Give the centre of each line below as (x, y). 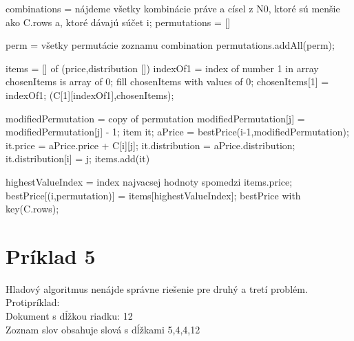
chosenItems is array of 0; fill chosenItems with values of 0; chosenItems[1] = (167, 81)
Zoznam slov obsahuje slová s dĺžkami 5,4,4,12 (103, 329)
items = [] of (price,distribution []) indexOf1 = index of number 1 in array (162, 68)
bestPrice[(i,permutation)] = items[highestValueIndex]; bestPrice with (153, 195)
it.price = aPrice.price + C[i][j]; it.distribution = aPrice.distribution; (150, 145)
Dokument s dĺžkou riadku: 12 (69, 316)
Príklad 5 (51, 255)
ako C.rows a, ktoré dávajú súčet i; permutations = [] (118, 22)
